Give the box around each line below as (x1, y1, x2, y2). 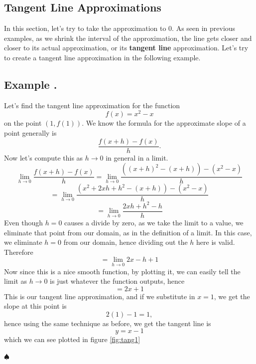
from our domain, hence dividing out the (63, 237, 188, 247)
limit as (4, 276, 27, 286)
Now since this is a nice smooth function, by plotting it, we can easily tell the (4, 266, 241, 276)
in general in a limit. (106, 152, 168, 163)
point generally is (4, 128, 57, 138)
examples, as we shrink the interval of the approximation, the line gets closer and (4, 32, 252, 43)
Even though (4, 217, 43, 227)
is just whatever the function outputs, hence (50, 276, 185, 286)
